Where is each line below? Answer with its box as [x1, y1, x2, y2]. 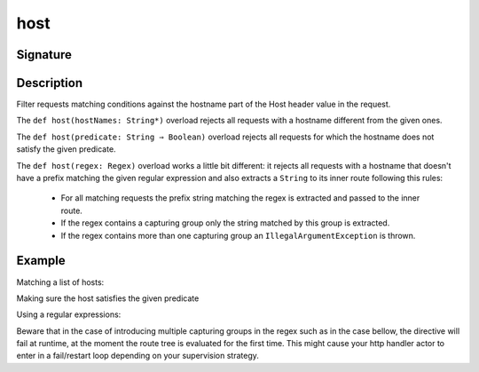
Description [16, 75, 83, 91]
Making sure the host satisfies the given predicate [16, 293, 200, 304]
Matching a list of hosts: [16, 276, 105, 288]
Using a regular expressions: [16, 309, 122, 320]
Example [16, 253, 66, 268]
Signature [16, 47, 73, 62]
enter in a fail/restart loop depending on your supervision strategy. [16, 351, 259, 361]
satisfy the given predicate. [16, 144, 116, 154]
